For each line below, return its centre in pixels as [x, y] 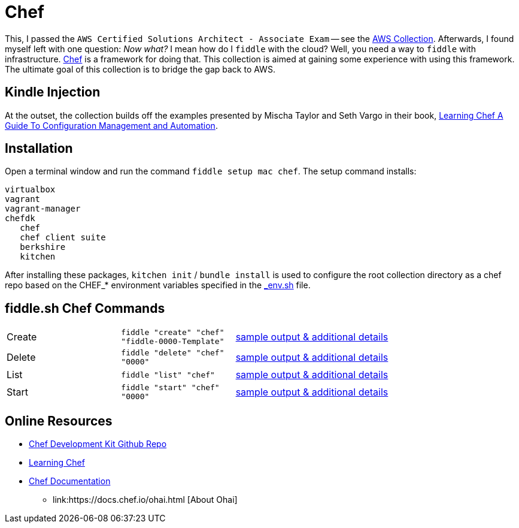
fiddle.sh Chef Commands [85, 308]
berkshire [43, 247]
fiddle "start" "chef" [170, 388]
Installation [39, 149]
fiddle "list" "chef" [168, 375]
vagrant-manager [43, 209]
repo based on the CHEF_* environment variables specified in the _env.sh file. [158, 285]
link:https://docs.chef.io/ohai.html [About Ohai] [145, 500]
